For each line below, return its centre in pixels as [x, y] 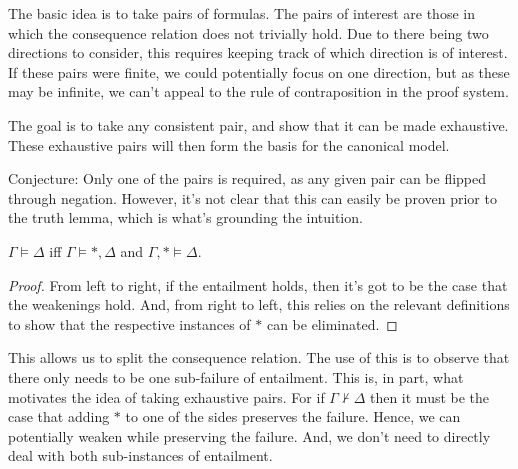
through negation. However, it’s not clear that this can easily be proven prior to [252, 197]
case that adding [59, 416]
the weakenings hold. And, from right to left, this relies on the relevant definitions [259, 304]
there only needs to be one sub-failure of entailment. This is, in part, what [236, 376]
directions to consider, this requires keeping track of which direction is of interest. [258, 52]
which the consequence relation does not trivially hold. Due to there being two [248, 32]
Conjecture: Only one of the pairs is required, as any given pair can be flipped [247, 178]
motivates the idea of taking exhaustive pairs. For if [166, 396]
